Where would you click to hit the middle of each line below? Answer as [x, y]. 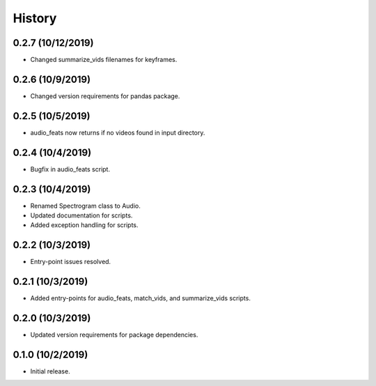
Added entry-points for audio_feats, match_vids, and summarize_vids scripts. [140, 298]
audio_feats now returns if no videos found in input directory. [118, 132]
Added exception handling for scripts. [84, 225]
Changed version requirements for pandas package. [105, 96]
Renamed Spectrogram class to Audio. [85, 206]
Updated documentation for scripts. [81, 215]
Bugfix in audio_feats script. [70, 169]
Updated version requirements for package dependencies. [114, 335]
